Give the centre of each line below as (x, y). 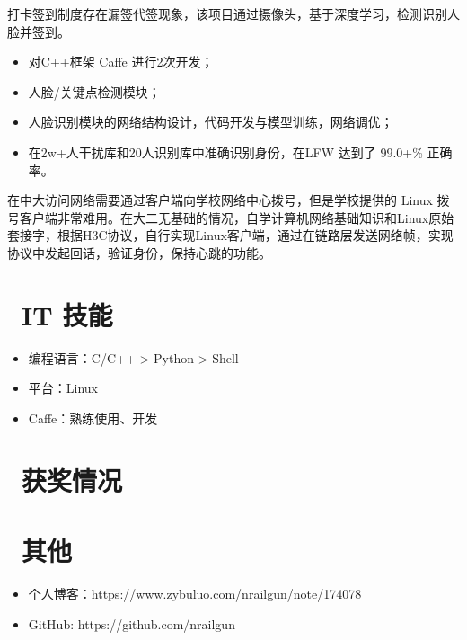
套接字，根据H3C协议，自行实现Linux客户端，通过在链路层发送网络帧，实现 (230, 235)
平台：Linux (63, 388)
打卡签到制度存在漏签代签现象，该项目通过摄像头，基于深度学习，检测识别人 (233, 13)
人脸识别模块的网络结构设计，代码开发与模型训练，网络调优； (211, 122)
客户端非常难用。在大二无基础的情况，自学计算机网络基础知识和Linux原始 (237, 217)
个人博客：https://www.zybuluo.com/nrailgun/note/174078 (195, 593)
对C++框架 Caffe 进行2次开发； (121, 62)
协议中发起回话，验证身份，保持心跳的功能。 (139, 252)
